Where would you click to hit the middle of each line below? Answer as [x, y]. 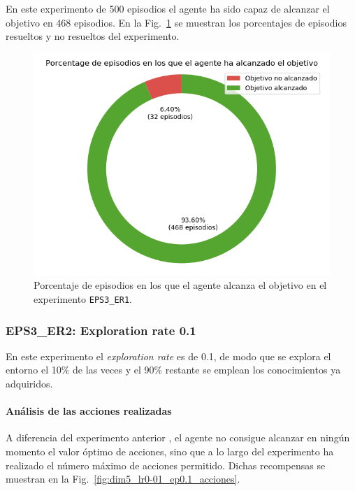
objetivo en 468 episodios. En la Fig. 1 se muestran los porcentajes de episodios [176, 22]
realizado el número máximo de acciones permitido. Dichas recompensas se [166, 465]
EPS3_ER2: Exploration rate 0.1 [101, 330]
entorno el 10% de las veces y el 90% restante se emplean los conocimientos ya [173, 370]
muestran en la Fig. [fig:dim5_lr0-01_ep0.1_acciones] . [123, 479]
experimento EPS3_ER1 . [83, 298]
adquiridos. [29, 384]
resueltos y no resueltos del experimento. [93, 36]
